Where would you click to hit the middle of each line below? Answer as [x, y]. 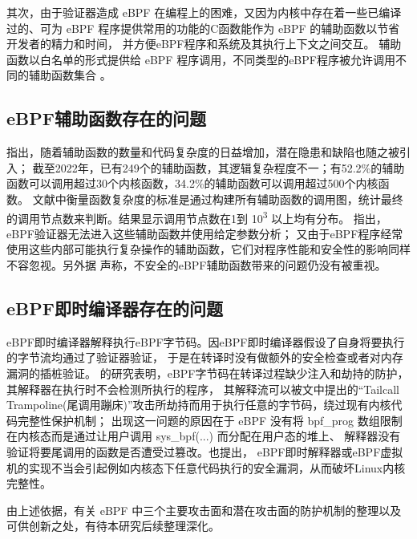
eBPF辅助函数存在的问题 [106, 118]
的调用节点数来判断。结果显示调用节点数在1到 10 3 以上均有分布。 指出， [197, 217]
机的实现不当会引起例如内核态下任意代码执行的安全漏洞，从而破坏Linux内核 [206, 467]
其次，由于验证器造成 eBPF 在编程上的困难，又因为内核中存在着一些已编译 [204, 12]
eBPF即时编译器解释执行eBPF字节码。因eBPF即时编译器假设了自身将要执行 [206, 341]
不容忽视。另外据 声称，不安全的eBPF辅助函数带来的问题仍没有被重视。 [196, 264]
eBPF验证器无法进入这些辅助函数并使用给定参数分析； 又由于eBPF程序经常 [205, 233]
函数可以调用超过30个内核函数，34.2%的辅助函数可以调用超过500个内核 [192, 183]
